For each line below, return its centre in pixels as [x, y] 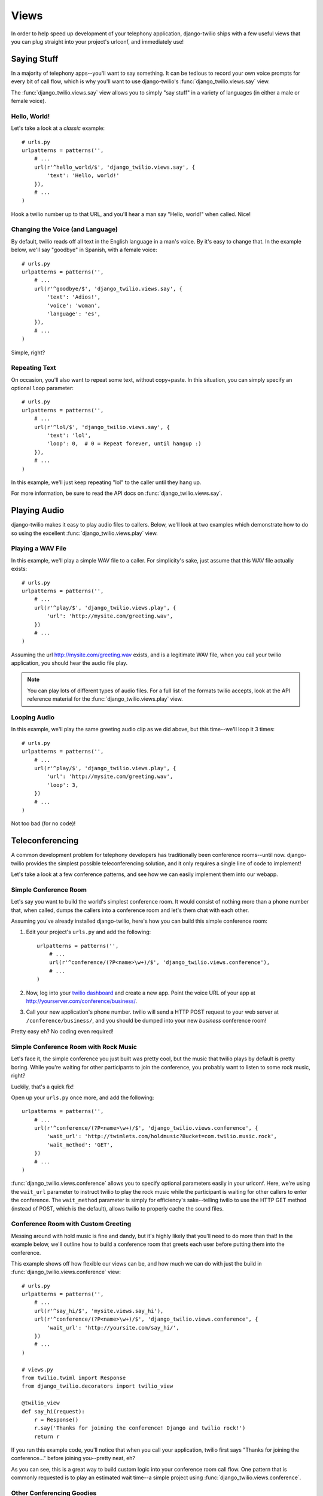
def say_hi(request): [53, 1411]
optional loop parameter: [42, 388]
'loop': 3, [63, 785]
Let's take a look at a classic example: [58, 128]
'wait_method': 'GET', [80, 1145]
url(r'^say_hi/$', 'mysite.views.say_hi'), [99, 1311]
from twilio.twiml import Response [74, 1378]
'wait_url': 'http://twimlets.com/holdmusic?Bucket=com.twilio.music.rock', [162, 1136]
